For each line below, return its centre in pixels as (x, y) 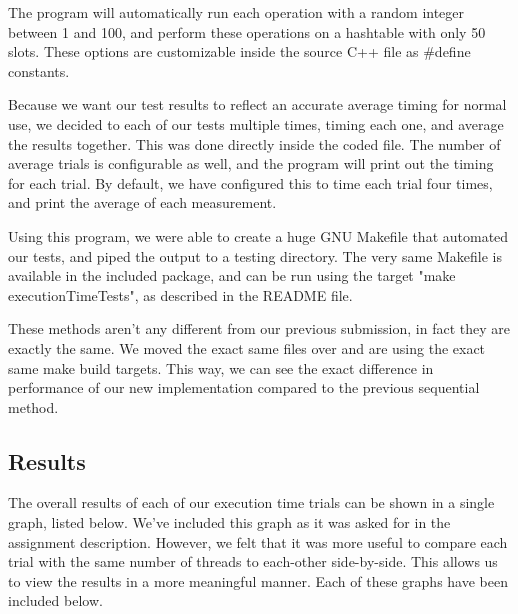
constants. (39, 70)
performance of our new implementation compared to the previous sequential (244, 387)
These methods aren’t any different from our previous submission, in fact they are (259, 328)
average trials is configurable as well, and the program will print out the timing (251, 163)
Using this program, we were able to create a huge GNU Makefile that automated (258, 235)
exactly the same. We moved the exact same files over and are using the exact (247, 347)
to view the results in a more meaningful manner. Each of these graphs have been (258, 580)
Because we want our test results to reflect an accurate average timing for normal (257, 104)
